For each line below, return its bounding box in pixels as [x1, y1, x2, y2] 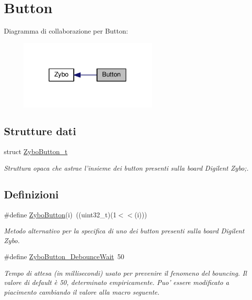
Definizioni [4, 186, 59, 201]
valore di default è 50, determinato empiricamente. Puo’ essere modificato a [4, 277, 229, 287]
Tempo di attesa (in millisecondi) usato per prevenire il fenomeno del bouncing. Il [4, 267, 247, 278]
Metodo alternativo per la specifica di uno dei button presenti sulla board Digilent [4, 226, 245, 236]
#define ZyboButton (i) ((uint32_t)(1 [4, 209, 117, 219]
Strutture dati [4, 124, 76, 139]
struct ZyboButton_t [4, 146, 68, 157]
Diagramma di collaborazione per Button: [4, 26, 128, 36]
